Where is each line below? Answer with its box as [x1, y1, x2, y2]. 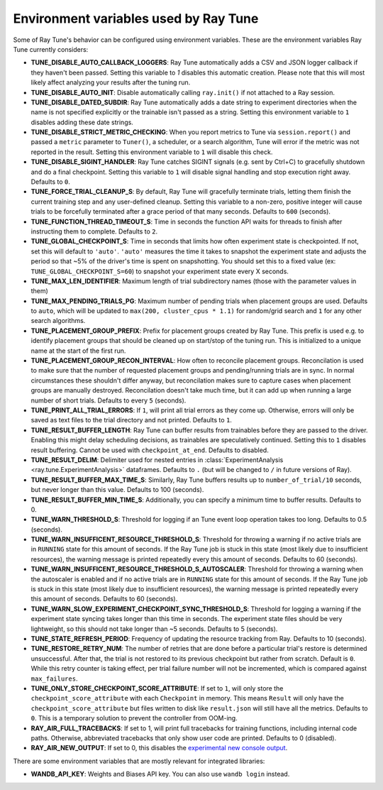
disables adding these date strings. [30, 118, 134, 126]
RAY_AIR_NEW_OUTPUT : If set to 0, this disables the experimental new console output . [30, 744, 288, 752]
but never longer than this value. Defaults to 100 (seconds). [30, 485, 204, 494]
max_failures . [30, 674, 78, 683]
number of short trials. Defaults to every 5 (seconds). [30, 396, 187, 405]
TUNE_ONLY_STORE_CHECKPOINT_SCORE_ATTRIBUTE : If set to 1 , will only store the [30, 684, 284, 692]
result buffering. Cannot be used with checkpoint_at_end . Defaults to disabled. [30, 446, 269, 454]
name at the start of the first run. [30, 346, 126, 355]
